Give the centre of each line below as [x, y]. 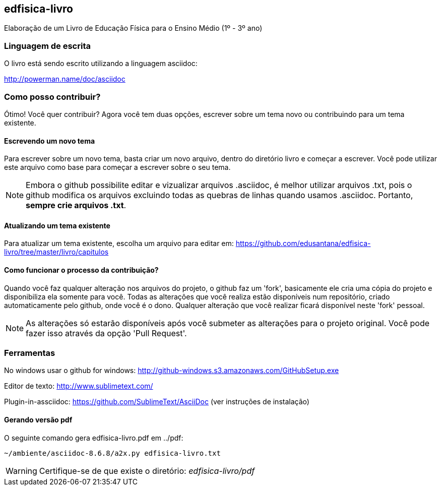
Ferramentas [30, 353]
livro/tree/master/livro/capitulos [56, 252]
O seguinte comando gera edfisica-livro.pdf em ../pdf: [94, 438]
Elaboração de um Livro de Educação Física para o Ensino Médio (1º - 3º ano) [133, 28]
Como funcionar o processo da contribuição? [81, 270]
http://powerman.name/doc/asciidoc [65, 79]
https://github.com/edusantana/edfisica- [303, 243]
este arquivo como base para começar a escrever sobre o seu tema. [117, 167]
